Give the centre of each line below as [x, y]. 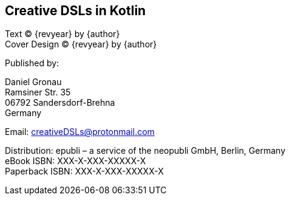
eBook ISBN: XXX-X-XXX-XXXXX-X [76, 161]
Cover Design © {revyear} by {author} [81, 44]
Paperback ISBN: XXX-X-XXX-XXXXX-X [84, 171]
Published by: [32, 63]
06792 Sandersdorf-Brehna [60, 103]
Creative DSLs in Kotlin [76, 11]
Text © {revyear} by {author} [62, 34]
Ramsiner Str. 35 [38, 92]
